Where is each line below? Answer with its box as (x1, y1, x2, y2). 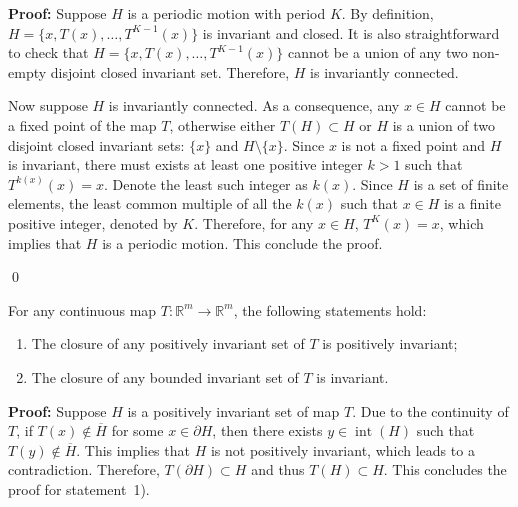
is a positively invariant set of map (127, 400, 340, 421)
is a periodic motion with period (127, 3, 326, 23)
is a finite (444, 193, 501, 214)
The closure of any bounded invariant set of (31, 366, 299, 387)
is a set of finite (413, 173, 509, 194)
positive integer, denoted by (8, 212, 178, 233)
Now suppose (8, 95, 88, 116)
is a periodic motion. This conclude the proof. (102, 232, 383, 253)
